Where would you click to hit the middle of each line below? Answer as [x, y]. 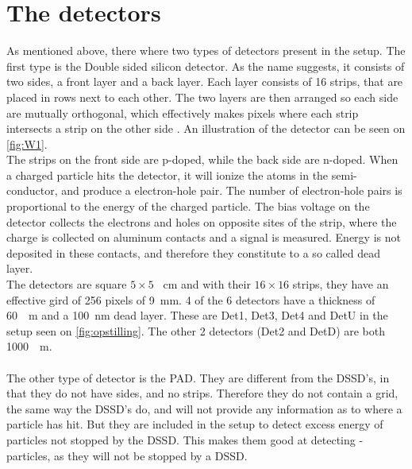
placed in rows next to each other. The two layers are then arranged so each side [202, 97]
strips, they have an [341, 284]
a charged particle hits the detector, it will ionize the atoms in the [167, 174]
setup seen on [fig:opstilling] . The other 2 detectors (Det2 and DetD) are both [196, 330]
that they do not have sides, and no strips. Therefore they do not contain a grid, [202, 393]
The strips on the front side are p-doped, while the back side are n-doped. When [202, 159]
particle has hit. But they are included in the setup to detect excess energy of [195, 424]
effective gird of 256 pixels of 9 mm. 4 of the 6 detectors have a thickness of [191, 299]
